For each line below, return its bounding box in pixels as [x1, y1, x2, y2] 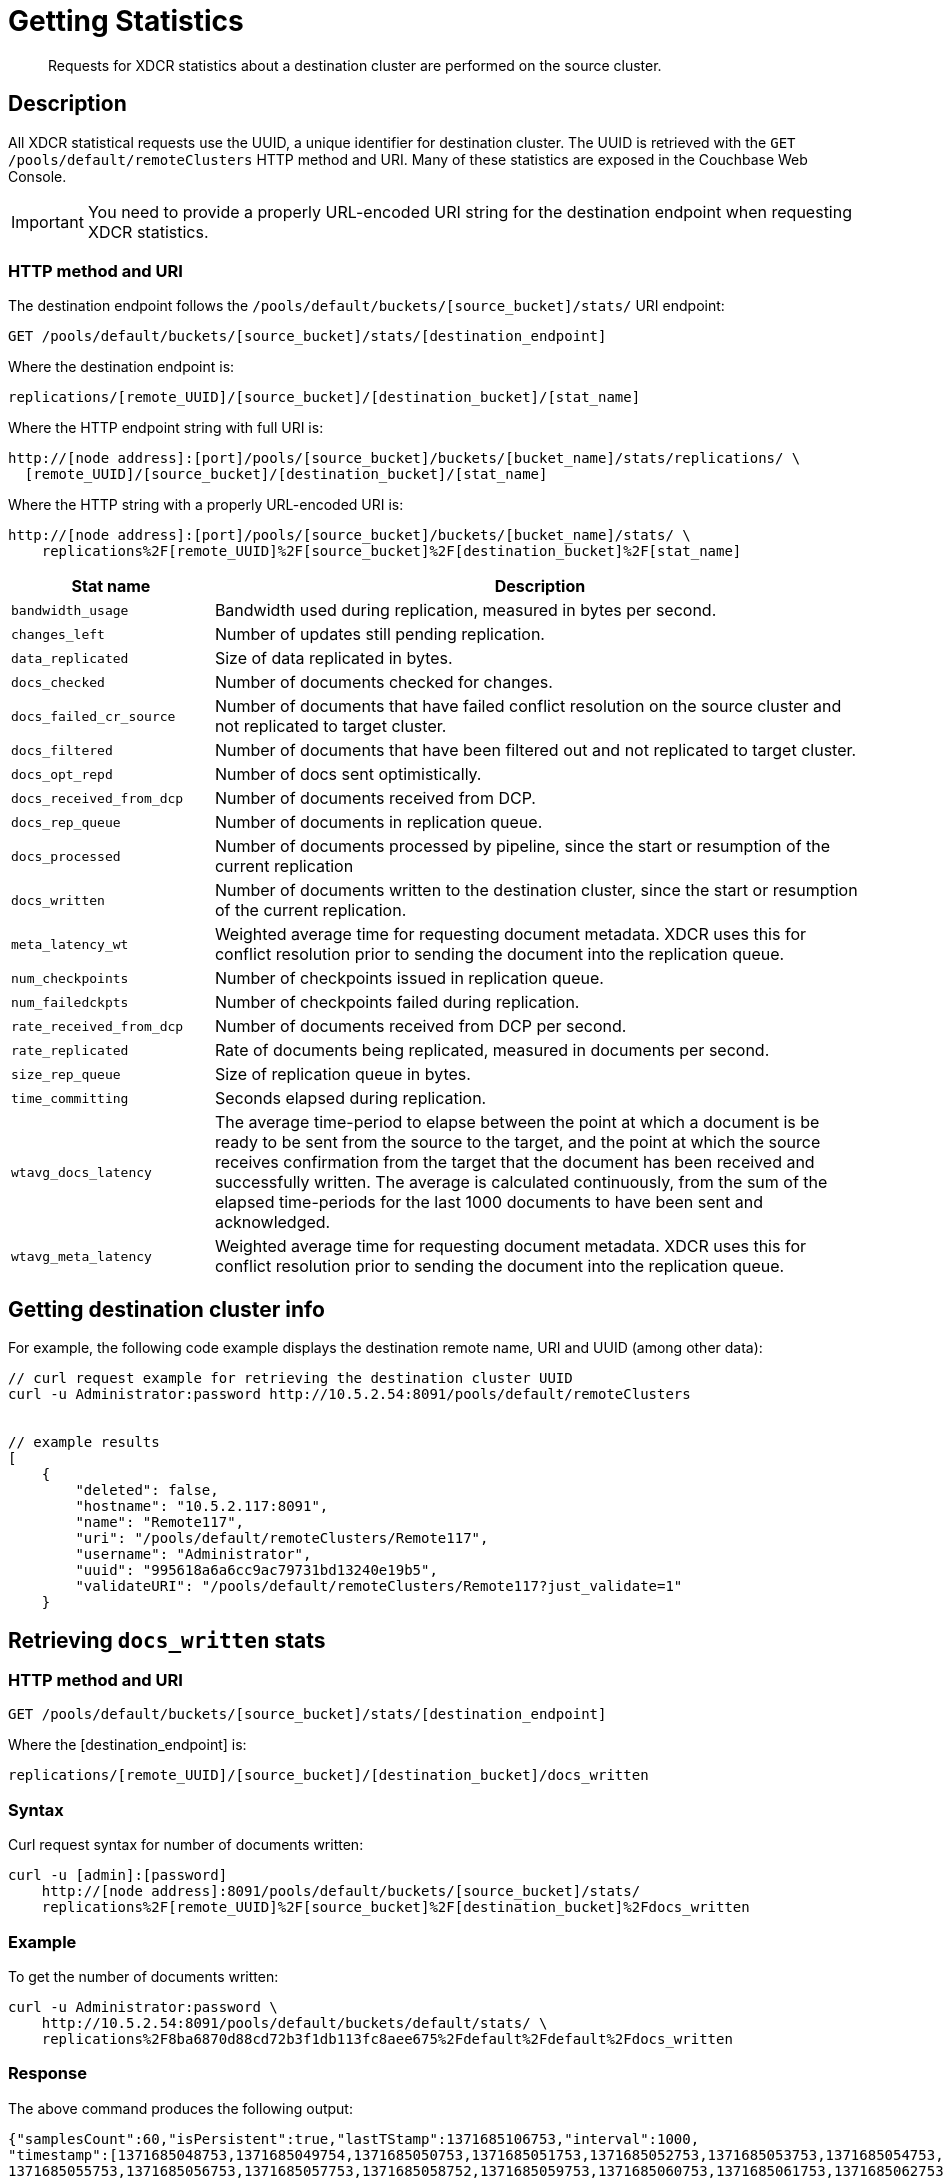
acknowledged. [214, 1212, 331, 1233]
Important [11, 211, 84, 232]
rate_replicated [11, 1042, 129, 1058]
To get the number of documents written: [8, 1967, 279, 1985]
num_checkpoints [11, 970, 129, 986]
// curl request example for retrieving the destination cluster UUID [8, 1370, 573, 1387]
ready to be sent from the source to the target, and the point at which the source [214, 1132, 821, 1153]
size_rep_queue [11, 1066, 121, 1082]
